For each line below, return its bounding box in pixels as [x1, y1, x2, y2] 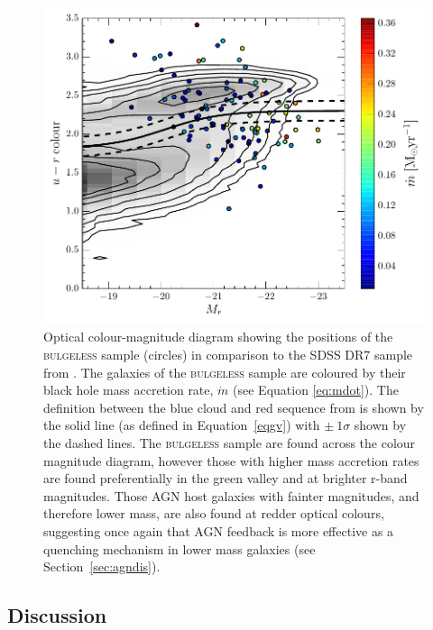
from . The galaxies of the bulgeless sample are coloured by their [43, 362, 406, 381]
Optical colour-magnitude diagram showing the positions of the [43, 327, 393, 346]
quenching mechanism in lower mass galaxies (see [43, 539, 316, 558]
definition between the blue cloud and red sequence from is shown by [43, 397, 424, 416]
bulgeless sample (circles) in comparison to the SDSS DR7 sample [43, 344, 413, 363]
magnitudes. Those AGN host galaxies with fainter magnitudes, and [43, 486, 419, 505]
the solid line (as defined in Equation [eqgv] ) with [43, 415, 320, 434]
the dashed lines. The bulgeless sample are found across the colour [43, 433, 416, 452]
